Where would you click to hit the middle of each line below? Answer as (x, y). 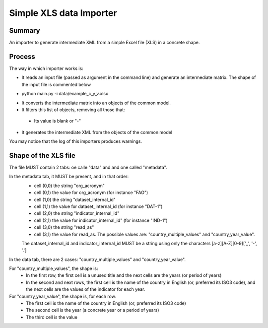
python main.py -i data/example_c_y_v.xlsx (65, 94)
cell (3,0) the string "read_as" (64, 227)
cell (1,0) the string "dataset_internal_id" (75, 199)
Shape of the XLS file (42, 156)
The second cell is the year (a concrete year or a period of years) (93, 310)
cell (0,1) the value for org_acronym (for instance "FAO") (91, 193)
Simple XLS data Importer (63, 13)
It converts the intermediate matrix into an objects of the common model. (96, 103)
